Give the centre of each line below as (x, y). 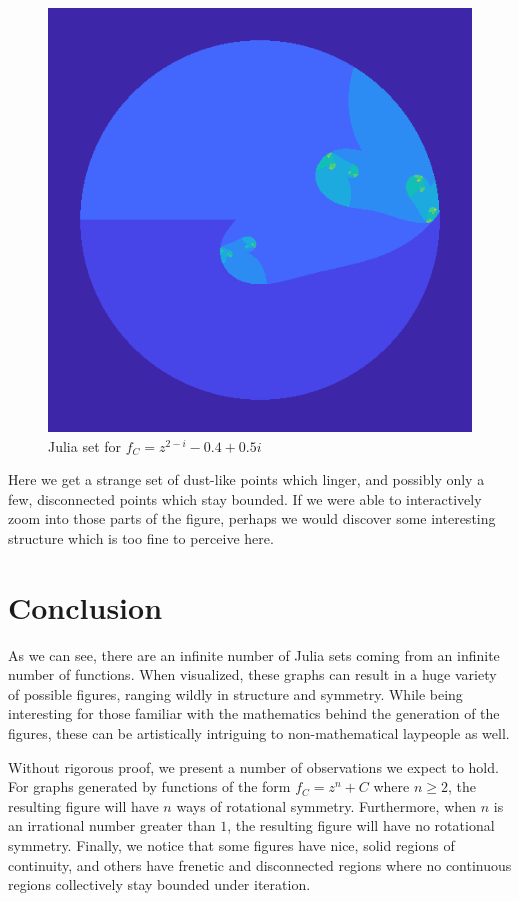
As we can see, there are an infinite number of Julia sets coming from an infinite (254, 654)
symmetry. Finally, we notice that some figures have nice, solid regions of (231, 845)
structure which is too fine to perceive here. (141, 537)
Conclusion (85, 606)
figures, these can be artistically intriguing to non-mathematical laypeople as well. (259, 733)
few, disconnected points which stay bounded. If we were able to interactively (245, 498)
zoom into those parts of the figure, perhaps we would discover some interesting (252, 518)
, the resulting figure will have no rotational (361, 825)
